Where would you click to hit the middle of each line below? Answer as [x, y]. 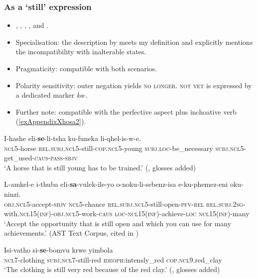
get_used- [19, 158]
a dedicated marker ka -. [52, 95]
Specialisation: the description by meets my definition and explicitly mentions [134, 42]
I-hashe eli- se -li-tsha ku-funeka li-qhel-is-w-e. [72, 138]
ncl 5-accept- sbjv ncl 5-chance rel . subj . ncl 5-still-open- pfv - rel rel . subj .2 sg [129, 204]
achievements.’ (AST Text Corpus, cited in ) [71, 233]
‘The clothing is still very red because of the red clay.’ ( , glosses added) [112, 269]
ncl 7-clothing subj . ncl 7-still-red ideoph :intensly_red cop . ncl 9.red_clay [113, 259]
